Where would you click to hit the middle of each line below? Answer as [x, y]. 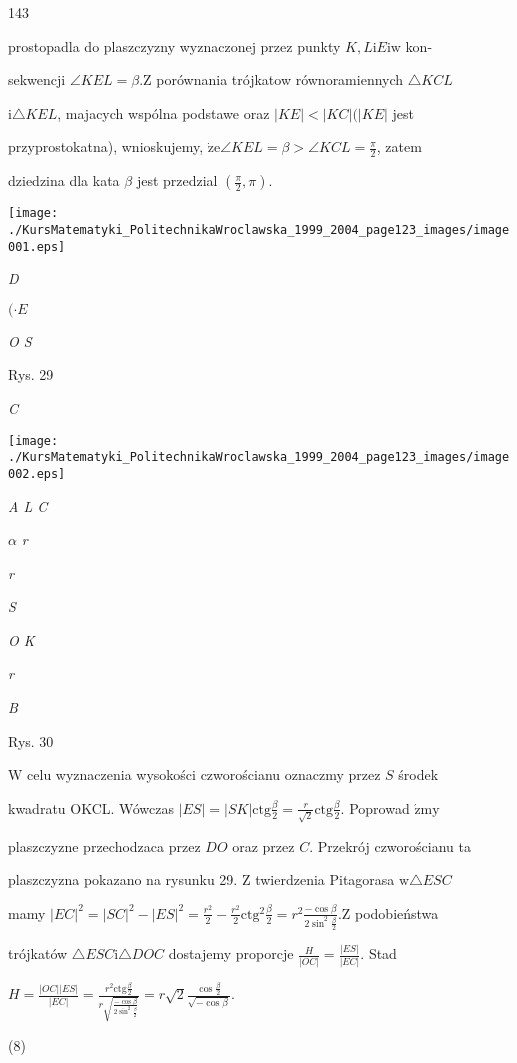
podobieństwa [397, 912]
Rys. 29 [31, 374]
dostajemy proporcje [231, 953]
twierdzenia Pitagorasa [325, 879]
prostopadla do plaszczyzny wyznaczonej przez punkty [174, 45]
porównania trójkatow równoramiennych [280, 79]
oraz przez [263, 845]
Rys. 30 [31, 740]
